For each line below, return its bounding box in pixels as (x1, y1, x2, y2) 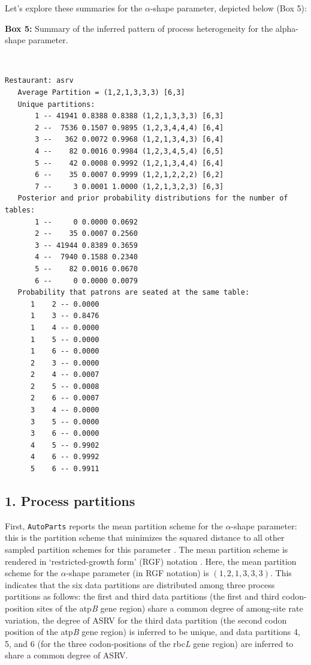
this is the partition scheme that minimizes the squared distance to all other (5, 531, 285, 544)
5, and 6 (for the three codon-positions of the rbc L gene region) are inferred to (5, 637, 294, 649)
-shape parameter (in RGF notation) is (66, 567, 209, 579)
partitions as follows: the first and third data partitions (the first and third (5, 590, 280, 603)
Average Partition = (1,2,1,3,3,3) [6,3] (17, 88, 185, 97)
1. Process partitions (5, 492, 135, 510)
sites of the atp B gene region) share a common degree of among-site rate (37, 602, 303, 615)
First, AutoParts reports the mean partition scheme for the (5, 519, 223, 532)
